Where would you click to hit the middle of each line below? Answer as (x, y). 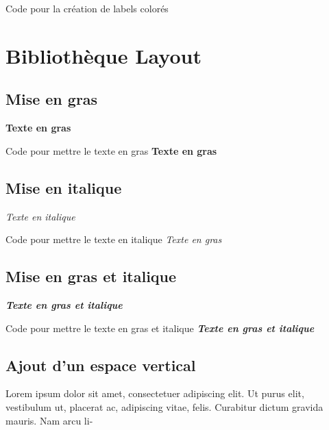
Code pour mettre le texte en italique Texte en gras (114, 239)
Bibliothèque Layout (103, 55)
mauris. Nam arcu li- (49, 420)
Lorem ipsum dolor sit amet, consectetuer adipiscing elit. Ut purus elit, (155, 393)
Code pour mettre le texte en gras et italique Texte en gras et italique (160, 328)
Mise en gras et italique (91, 276)
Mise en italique (64, 187)
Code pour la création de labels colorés (87, 8)
